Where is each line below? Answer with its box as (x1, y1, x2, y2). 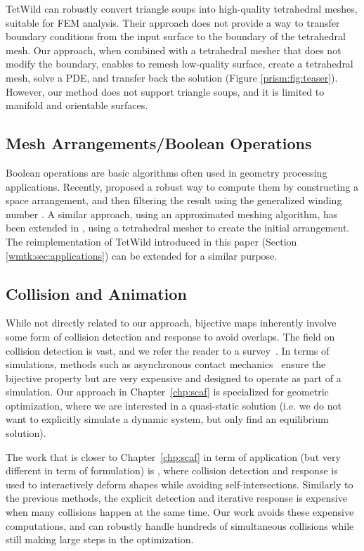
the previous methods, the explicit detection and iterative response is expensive (6, 490, 347, 505)
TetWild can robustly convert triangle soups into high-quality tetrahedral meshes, (6, 1, 358, 15)
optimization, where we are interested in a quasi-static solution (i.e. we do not (6, 398, 342, 412)
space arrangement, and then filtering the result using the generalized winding (6, 193, 342, 208)
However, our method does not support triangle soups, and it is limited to (6, 84, 325, 99)
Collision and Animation (6, 282, 187, 304)
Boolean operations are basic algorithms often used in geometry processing (6, 165, 327, 179)
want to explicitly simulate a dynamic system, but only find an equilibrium (6, 412, 329, 426)
